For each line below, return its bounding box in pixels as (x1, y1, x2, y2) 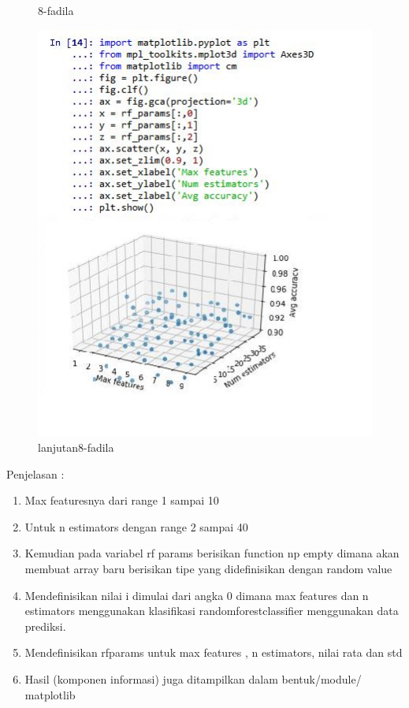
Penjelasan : (6, 465, 65, 482)
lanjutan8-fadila (38, 438, 114, 455)
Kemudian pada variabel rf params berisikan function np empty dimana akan (24, 545, 400, 561)
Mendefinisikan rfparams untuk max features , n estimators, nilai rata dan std (24, 644, 403, 661)
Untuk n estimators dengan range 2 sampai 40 (24, 518, 248, 535)
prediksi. (24, 617, 66, 634)
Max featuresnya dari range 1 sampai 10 (24, 492, 219, 509)
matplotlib (24, 686, 76, 702)
